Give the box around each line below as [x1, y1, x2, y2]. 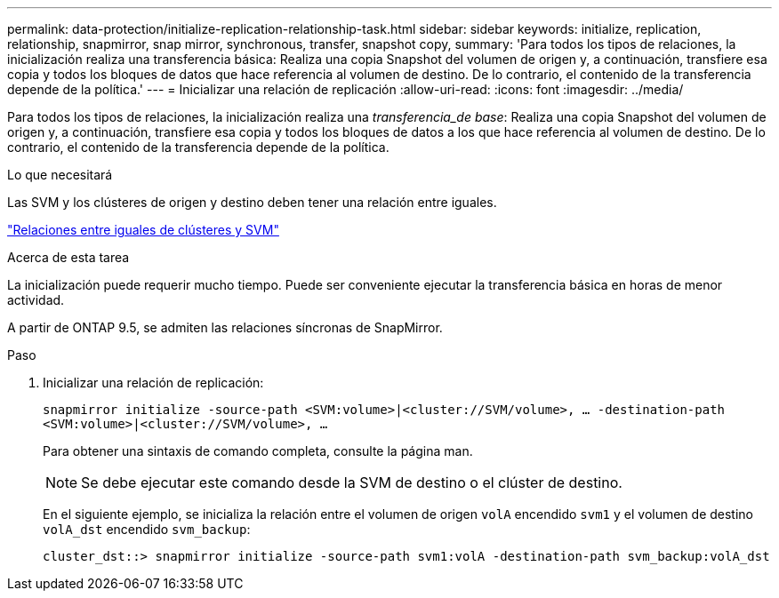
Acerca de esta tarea [7, 250, 130, 265]
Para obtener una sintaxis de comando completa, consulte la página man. [43, 443, 473, 458]
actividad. [7, 292, 65, 307]
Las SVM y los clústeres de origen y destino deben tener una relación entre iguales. [7, 195, 497, 210]
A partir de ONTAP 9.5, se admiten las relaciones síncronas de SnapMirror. [7, 320, 443, 335]
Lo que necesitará [7, 167, 113, 182]
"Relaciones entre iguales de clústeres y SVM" [7, 222, 279, 237]
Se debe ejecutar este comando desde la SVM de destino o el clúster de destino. [81, 474, 622, 491]
